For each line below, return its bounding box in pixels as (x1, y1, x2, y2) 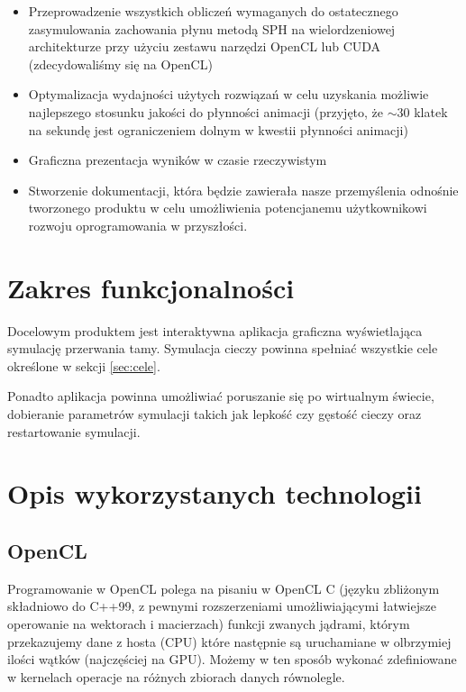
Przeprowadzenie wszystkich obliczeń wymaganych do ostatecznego (28, 2, 398, 20)
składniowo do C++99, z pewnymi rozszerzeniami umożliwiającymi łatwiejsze (7, 596, 436, 615)
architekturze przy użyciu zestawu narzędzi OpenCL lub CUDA (28, 37, 381, 56)
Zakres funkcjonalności (7, 269, 295, 305)
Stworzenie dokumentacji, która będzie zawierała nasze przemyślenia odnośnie (28, 180, 459, 199)
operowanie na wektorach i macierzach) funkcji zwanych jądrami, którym (7, 614, 410, 633)
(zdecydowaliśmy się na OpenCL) (28, 54, 213, 73)
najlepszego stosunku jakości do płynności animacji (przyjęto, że (28, 102, 384, 121)
